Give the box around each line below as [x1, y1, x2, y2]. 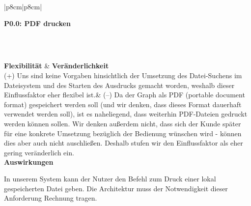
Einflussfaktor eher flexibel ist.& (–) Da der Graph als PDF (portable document [4, 89, 245, 100]
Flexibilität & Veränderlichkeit [4, 60, 109, 71]
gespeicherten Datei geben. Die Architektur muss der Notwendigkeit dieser [4, 183, 228, 193]
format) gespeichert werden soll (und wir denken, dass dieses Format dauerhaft [4, 99, 242, 109]
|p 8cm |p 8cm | [4, 1, 42, 11]
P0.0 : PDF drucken [4, 18, 71, 28]
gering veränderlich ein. [4, 147, 74, 157]
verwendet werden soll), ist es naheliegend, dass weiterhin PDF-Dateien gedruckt [4, 109, 248, 119]
